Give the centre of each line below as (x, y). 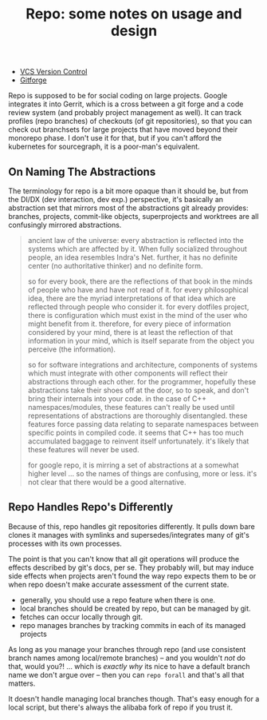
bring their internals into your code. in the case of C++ (117, 399)
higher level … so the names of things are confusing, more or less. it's (142, 473)
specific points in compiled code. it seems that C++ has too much (136, 433)
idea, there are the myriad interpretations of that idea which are (132, 298)
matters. (22, 683)
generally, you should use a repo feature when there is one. (118, 599)
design (134, 31)
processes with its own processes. (65, 543)
